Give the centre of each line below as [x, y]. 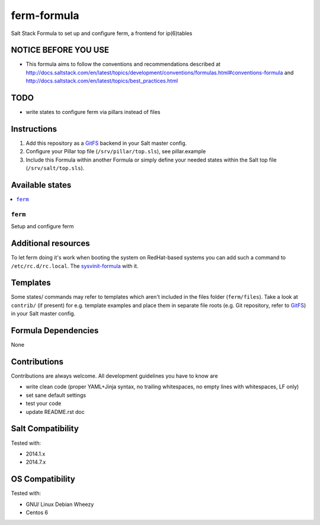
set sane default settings [56, 395]
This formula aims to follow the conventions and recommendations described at [123, 64]
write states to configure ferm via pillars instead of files [93, 112]
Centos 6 [37, 513]
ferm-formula [45, 15]
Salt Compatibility [45, 428]
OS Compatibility [43, 479]
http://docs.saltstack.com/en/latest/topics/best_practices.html [102, 81]
